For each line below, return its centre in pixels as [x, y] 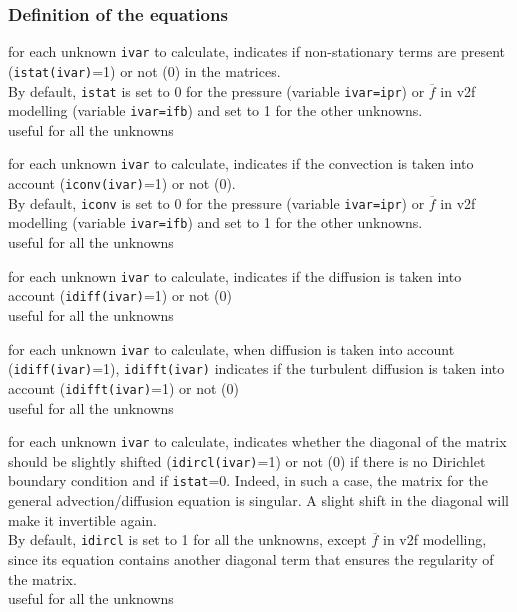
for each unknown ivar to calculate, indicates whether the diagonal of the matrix [257, 441]
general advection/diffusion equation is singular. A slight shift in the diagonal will [259, 500]
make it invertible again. [82, 519]
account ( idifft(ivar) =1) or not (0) [124, 387]
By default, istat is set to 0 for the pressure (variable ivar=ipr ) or [216, 90]
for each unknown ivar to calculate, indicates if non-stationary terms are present [256, 51]
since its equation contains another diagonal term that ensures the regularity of [251, 558]
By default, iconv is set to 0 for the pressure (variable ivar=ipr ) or [216, 202]
